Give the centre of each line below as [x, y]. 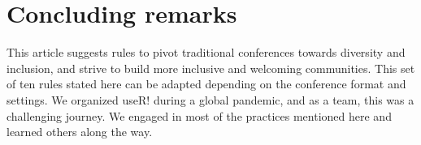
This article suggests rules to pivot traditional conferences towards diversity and [206, 52]
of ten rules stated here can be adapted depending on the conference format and [206, 84]
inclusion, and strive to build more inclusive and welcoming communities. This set [211, 68]
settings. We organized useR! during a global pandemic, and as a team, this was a [210, 99]
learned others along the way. [80, 132]
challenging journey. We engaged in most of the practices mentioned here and [199, 115]
